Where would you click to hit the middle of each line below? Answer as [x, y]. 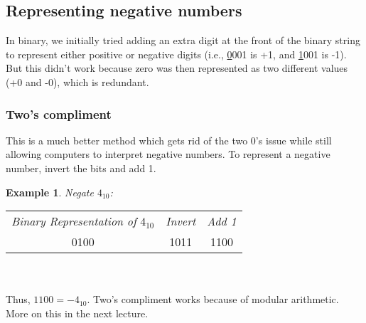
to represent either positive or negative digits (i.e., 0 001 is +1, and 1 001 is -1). [176, 54]
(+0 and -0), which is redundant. [77, 81]
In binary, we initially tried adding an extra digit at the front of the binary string [183, 40]
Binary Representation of [74, 221]
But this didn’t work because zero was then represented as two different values [177, 68]
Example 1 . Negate [50, 192]
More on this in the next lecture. [77, 313]
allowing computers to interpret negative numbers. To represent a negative [168, 154]
